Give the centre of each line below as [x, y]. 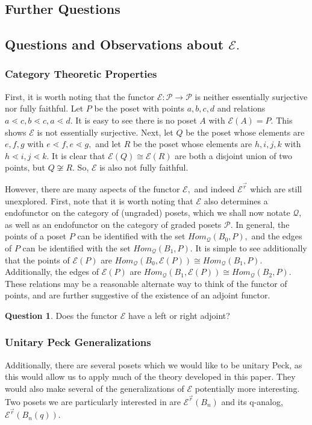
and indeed [214, 189]
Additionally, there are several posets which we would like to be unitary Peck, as [154, 364]
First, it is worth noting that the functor [80, 96]
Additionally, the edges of [52, 272]
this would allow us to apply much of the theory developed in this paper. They [150, 376]
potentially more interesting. [247, 388]
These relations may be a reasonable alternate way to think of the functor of [146, 283]
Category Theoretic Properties [81, 74]
